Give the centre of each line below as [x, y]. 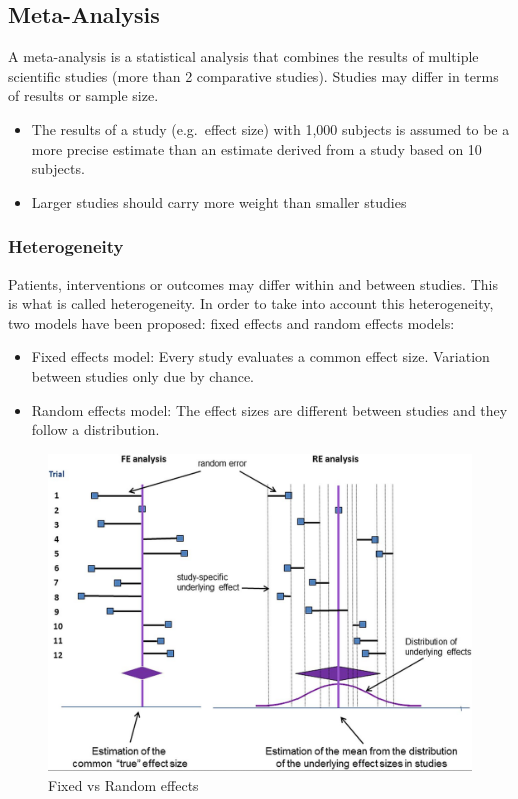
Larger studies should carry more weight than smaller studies [219, 201]
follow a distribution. [95, 429]
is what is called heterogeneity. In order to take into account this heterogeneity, [251, 303]
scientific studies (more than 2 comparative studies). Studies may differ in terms [253, 75]
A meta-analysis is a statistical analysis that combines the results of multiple [243, 56]
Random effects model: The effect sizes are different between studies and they [269, 409]
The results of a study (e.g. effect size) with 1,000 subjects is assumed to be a [270, 128]
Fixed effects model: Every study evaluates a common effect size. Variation [260, 356]
